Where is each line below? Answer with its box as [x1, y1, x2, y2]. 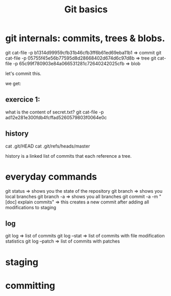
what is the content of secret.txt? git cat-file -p [5, 109, 104, 115]
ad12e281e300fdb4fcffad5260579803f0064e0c [5, 114, 107, 120]
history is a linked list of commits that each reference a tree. [5, 153, 132, 159]
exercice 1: [5, 95, 40, 104]
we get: [5, 80, 22, 86]
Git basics [64, 4, 108, 15]
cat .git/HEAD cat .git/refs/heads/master [5, 143, 91, 149]
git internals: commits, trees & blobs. [5, 32, 165, 44]
